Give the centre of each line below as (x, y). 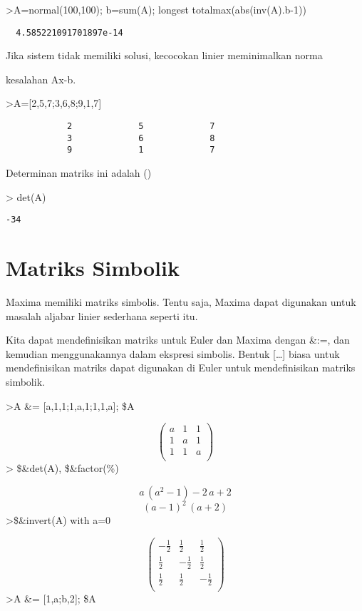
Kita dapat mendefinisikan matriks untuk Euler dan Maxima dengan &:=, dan (178, 340)
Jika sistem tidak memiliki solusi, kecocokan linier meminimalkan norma (164, 55)
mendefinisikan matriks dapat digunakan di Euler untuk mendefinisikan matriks (181, 368)
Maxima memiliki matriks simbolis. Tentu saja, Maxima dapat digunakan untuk (181, 301)
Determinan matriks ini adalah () (79, 173)
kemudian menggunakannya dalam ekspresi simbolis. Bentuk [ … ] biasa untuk (173, 353)
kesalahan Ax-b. (41, 79)
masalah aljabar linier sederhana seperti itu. (102, 315)
